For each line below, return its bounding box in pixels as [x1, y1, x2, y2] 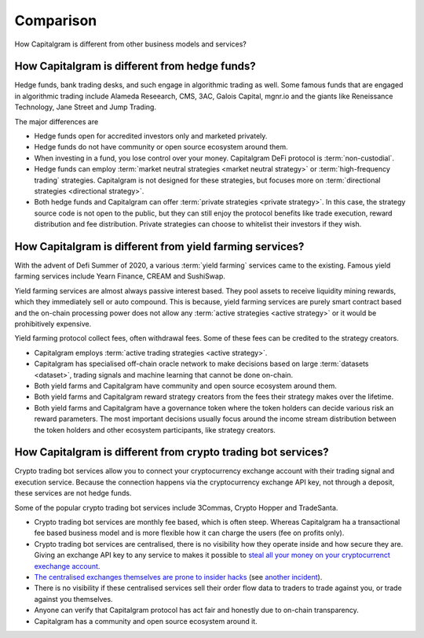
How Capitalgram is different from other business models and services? [14, 39, 247, 49]
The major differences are [14, 116, 99, 126]
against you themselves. [34, 594, 113, 603]
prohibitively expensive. [14, 319, 92, 328]
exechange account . [34, 561, 101, 570]
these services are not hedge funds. [14, 489, 132, 498]
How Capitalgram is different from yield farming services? [14, 240, 305, 253]
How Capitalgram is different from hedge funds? [14, 60, 257, 73]
